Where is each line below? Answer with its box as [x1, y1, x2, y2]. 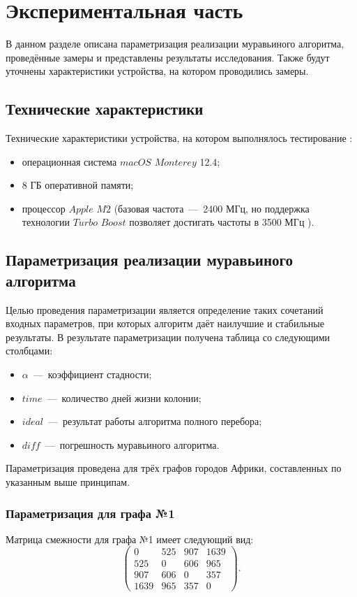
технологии [22, 215, 70, 229]
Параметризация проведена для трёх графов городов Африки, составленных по [6, 461, 342, 475]
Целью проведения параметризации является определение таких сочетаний [6, 302, 324, 317]
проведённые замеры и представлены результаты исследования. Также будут [6, 50, 330, 64]
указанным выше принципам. [6, 475, 130, 489]
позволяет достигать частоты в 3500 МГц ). [129, 215, 314, 229]
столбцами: [6, 343, 53, 358]
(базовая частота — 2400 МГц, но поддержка [114, 201, 310, 215]
